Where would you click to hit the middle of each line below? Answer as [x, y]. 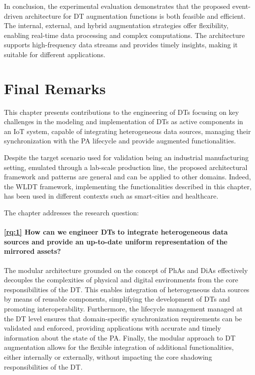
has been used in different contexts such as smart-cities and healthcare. [111, 196]
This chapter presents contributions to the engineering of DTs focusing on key [122, 112]
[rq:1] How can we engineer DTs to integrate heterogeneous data [116, 232]
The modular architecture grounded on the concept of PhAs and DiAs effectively [126, 270]
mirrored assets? [32, 251]
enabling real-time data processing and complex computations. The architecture [125, 35]
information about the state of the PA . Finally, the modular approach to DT [120, 337]
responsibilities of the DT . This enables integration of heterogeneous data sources [127, 289]
